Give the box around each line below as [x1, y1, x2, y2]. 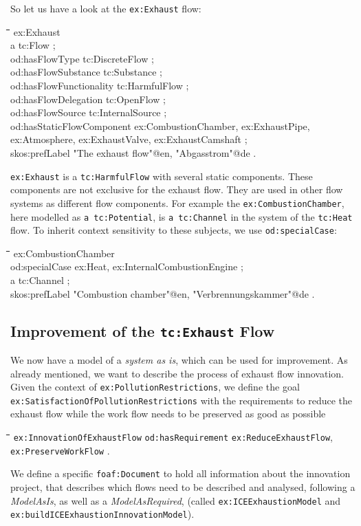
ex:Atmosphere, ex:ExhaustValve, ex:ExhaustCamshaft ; [10, 132, 248, 146]
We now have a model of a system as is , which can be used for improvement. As [10, 352, 348, 366]
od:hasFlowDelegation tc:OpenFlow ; [10, 91, 166, 106]
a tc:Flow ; [10, 38, 56, 52]
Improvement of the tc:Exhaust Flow [10, 320, 275, 341]
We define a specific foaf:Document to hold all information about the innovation [10, 466, 351, 481]
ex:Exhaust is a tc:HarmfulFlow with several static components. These [10, 168, 313, 183]
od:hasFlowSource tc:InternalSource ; [10, 105, 167, 120]
